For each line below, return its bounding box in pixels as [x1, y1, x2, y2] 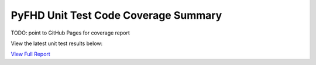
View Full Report [11, 50, 51, 58]
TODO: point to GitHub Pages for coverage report [11, 29, 130, 36]
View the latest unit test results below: [11, 40, 103, 47]
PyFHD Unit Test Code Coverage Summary [11, 9, 222, 22]
